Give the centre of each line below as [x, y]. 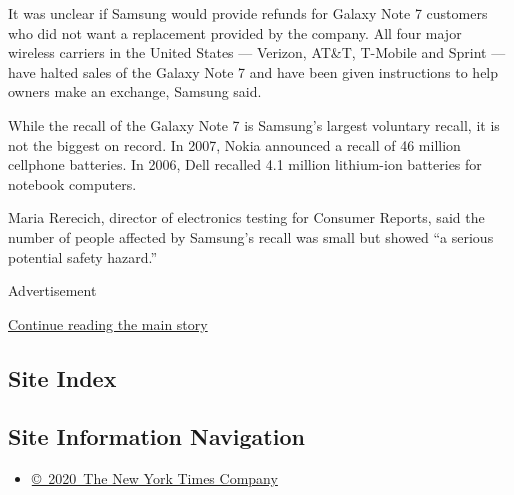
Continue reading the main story [108, 323]
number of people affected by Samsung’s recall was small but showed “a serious [251, 236]
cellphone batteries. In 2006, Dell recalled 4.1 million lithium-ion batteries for [245, 164]
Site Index [62, 377]
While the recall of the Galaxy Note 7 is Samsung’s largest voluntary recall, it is [254, 124]
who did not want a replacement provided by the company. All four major [235, 32]
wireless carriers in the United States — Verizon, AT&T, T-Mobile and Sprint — [257, 52]
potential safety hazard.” [83, 256]
